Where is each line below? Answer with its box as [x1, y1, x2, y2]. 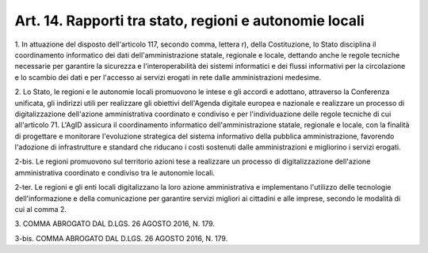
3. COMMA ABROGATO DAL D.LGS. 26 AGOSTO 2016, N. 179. [14, 219, 216, 228]
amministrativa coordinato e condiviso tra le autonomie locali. [14, 168, 216, 177]
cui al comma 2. [14, 205, 67, 214]
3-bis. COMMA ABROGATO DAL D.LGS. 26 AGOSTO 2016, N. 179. [14, 233, 228, 243]
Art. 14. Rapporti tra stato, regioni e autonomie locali [14, 12, 365, 29]
